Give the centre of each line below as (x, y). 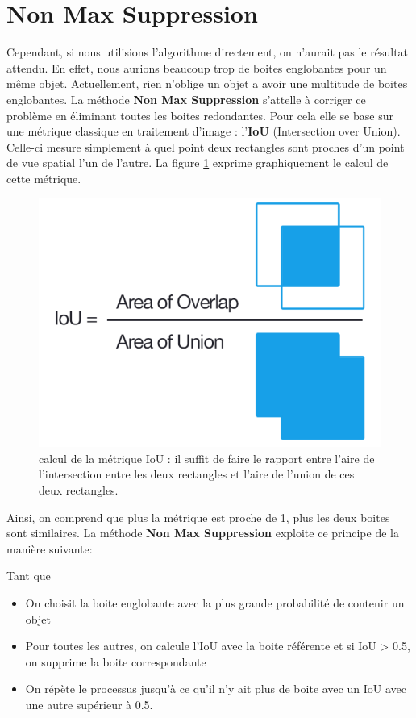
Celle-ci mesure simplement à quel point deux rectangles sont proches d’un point (206, 146)
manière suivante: (50, 548)
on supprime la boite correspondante (116, 661)
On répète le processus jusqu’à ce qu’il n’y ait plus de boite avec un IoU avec (216, 689)
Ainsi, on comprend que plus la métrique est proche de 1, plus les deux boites (198, 517)
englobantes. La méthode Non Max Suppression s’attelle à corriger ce (186, 99)
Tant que (29, 576)
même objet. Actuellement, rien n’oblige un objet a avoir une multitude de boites (207, 83)
